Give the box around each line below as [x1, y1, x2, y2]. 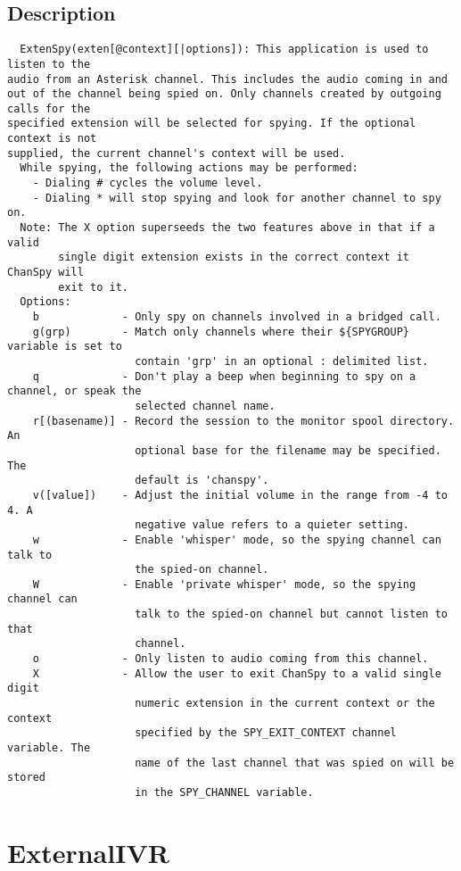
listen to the [7, 57, 91, 71]
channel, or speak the [7, 385, 142, 398]
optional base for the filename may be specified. [135, 444, 441, 457]
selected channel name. [135, 399, 276, 412]
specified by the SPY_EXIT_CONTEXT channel [135, 726, 397, 740]
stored [7, 771, 45, 784]
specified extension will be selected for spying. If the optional [7, 117, 416, 130]
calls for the [7, 102, 91, 115]
